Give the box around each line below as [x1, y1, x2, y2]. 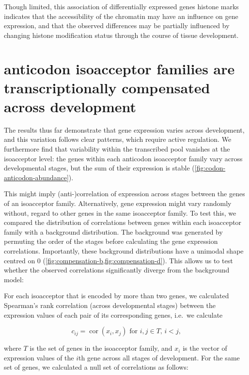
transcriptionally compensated [4, 77, 210, 97]
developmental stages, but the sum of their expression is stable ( [4, 163, 195, 173]
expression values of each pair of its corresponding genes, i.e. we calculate [4, 309, 223, 320]
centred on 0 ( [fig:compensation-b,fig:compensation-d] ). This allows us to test [4, 255, 233, 265]
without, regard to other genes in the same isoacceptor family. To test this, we [4, 207, 236, 218]
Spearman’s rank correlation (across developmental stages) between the [4, 300, 216, 310]
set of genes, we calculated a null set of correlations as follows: [4, 362, 188, 372]
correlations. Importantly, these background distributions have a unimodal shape [4, 246, 244, 256]
